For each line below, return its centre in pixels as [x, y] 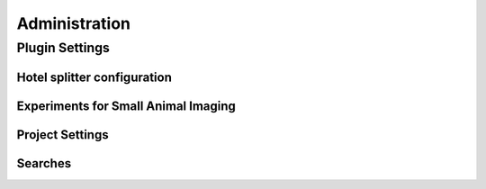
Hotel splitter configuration [94, 77]
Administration [73, 23]
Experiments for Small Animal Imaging [126, 106]
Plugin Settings [63, 48]
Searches [44, 163]
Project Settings [63, 135]
